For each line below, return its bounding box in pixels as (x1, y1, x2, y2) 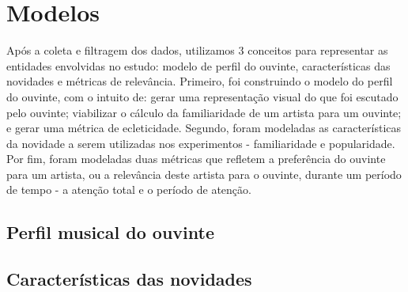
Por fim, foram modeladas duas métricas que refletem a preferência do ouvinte (6, 150, 386, 167)
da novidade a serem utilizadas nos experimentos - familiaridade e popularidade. (6, 135, 395, 151)
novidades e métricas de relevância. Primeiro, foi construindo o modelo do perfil (6, 73, 393, 89)
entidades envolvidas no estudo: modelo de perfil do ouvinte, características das (6, 57, 391, 74)
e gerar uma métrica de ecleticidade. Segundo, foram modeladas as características (6, 119, 402, 136)
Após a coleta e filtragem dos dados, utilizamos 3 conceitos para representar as (6, 42, 388, 59)
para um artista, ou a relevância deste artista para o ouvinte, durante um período (6, 165, 402, 182)
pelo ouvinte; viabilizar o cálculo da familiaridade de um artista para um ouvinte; (6, 104, 402, 120)
